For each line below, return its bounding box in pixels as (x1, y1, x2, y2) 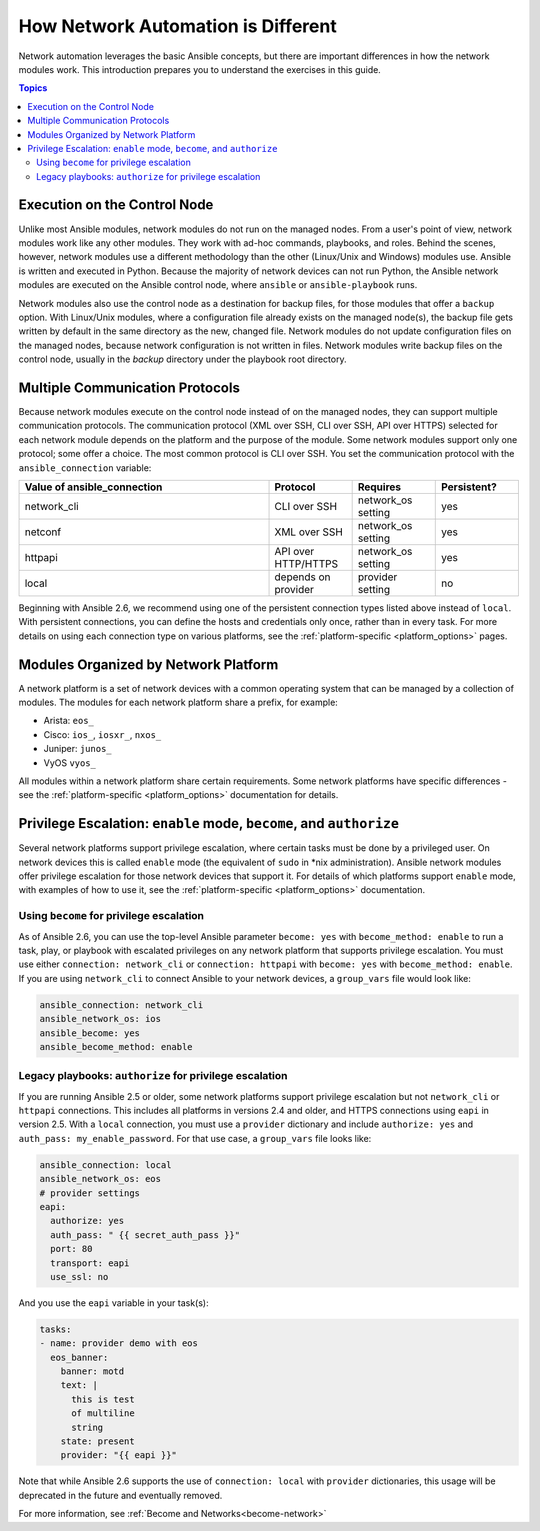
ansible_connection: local (39, 1159, 172, 1170)
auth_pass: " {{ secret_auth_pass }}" (50, 1229, 240, 1240)
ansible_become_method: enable (39, 1041, 194, 1052)
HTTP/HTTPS (274, 556, 339, 570)
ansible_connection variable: (18, 461, 152, 474)
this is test (71, 1393, 135, 1405)
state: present (60, 1436, 135, 1447)
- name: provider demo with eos (39, 1338, 199, 1349)
